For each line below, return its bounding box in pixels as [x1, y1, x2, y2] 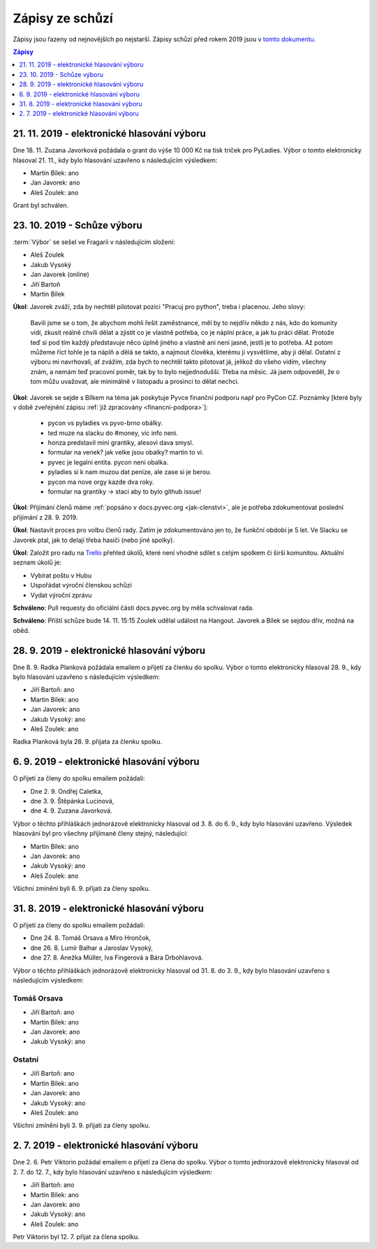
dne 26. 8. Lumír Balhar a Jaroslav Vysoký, [30, 943, 154, 952]
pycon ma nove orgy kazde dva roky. [47, 478, 154, 486]
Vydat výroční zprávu [30, 591, 92, 599]
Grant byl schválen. [13, 201, 69, 210]
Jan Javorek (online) [30, 270, 90, 279]
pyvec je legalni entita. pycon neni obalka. [47, 458, 169, 466]
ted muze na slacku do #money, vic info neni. [47, 429, 178, 437]
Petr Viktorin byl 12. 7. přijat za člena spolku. [13, 1233, 140, 1241]
